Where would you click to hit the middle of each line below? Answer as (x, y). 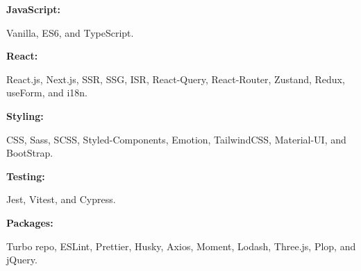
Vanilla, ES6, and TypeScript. (70, 32)
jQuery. (22, 260)
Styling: (25, 115)
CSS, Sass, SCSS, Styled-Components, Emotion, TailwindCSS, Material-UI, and (176, 139)
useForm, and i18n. (47, 93)
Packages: (30, 222)
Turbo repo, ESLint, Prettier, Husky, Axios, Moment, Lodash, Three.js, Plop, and (181, 246)
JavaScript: (33, 9)
